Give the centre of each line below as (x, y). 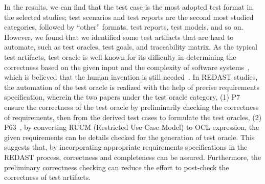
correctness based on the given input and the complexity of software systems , (127, 67)
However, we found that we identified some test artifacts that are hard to (119, 37)
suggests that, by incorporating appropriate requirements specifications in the (126, 147)
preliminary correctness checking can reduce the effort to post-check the (117, 167)
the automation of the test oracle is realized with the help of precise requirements (132, 87)
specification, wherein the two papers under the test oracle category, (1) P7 (122, 97)
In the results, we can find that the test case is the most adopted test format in (129, 7)
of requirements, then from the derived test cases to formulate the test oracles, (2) (133, 117)
